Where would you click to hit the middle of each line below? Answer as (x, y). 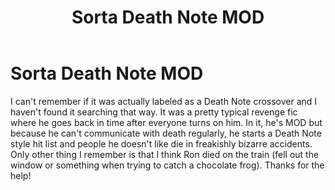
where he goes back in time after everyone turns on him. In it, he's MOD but (166, 122)
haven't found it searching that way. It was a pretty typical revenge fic (154, 112)
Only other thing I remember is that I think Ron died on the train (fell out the (165, 154)
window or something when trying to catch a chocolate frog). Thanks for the (167, 165)
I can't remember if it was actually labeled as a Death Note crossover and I (164, 101)
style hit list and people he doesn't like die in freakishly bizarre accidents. (161, 143)
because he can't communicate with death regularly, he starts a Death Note (166, 133)
